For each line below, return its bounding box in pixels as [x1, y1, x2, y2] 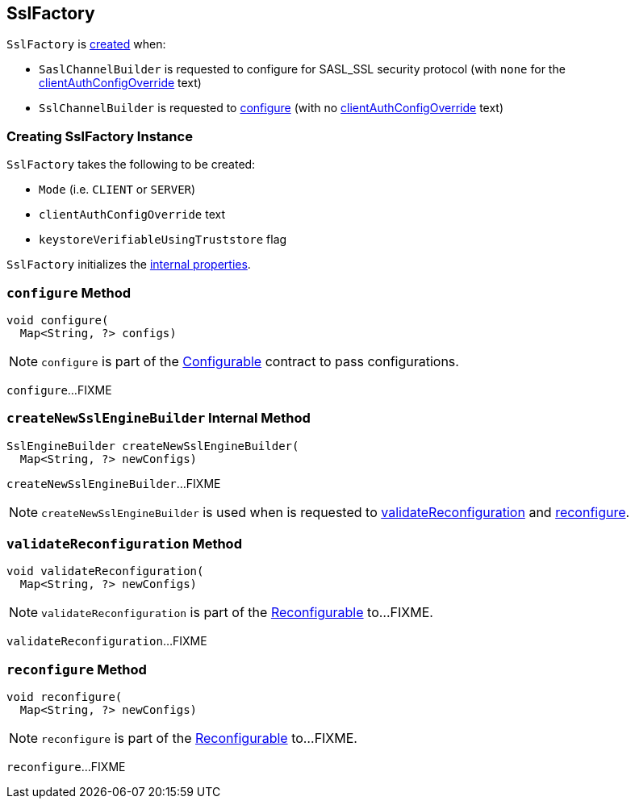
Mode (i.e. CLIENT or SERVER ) [39, 182, 196, 197]
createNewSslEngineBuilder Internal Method [6, 410, 311, 427]
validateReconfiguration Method [6, 536, 242, 553]
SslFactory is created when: [6, 37, 166, 52]
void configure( [6, 313, 109, 327]
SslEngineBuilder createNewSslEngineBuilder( [6, 439, 299, 453]
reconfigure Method [6, 661, 147, 678]
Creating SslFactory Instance [6, 127, 193, 144]
